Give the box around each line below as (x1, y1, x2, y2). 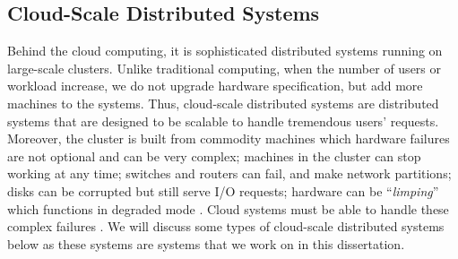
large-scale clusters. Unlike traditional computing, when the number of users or (7, 58, 442, 77)
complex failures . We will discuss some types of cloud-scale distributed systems (7, 217, 445, 236)
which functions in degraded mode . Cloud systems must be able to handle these (7, 199, 449, 218)
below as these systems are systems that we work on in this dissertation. (7, 234, 405, 253)
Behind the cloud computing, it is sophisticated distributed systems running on (7, 41, 443, 60)
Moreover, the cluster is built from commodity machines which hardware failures (7, 129, 450, 148)
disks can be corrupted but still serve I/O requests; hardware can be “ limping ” (7, 181, 439, 200)
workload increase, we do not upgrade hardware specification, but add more (7, 76, 423, 95)
